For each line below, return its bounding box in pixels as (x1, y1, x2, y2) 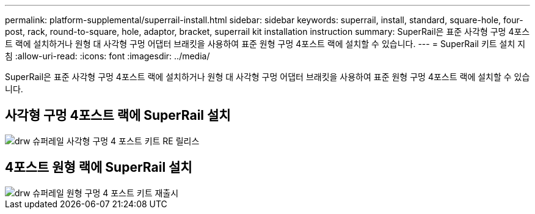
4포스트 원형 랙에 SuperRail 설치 (5, 160, 192, 175)
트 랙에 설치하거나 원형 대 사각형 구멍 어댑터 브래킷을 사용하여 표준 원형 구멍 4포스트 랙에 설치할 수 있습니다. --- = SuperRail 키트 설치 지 (5, 39, 526, 49)
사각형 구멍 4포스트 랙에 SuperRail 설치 (5, 108, 231, 124)
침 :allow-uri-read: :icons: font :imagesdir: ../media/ (5, 51, 210, 61)
